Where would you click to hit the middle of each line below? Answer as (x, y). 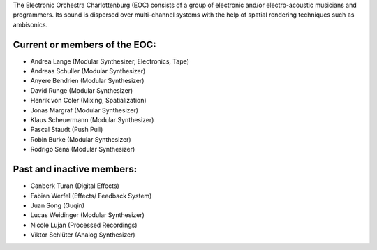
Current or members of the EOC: (84, 44)
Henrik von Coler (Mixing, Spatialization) (88, 101)
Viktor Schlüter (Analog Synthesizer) (83, 235)
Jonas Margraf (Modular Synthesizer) (84, 110)
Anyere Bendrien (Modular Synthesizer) (87, 81)
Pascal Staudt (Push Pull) (67, 130)
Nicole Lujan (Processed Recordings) (84, 225)
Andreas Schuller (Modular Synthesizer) (88, 71)
